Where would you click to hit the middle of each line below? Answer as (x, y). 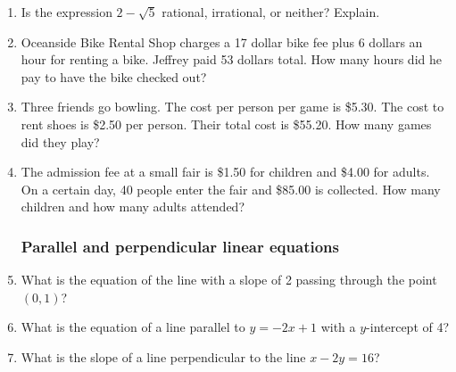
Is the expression (66, 12)
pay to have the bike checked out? (114, 76)
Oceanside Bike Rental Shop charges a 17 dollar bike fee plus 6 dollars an (222, 41)
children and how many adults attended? (133, 207)
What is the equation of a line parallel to (133, 327)
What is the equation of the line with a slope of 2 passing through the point (229, 280)
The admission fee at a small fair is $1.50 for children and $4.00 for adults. (225, 172)
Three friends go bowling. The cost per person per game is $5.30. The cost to (232, 107)
